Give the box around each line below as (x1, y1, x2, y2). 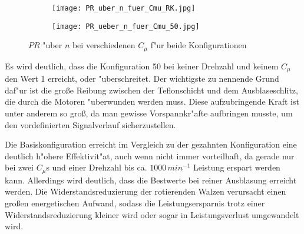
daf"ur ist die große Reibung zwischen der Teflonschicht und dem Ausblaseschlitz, (5, 83, 298, 96)
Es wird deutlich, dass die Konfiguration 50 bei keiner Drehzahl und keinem (5, 59, 279, 72)
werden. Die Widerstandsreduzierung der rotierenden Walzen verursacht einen (5, 185, 286, 198)
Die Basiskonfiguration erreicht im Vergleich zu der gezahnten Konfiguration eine (5, 138, 297, 151)
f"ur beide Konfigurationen (150, 39, 247, 51)
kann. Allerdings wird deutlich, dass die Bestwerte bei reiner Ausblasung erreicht (5, 173, 297, 186)
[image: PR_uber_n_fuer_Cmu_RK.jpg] (52, 4, 196, 12)
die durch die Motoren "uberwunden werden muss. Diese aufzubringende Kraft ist (5, 95, 299, 108)
